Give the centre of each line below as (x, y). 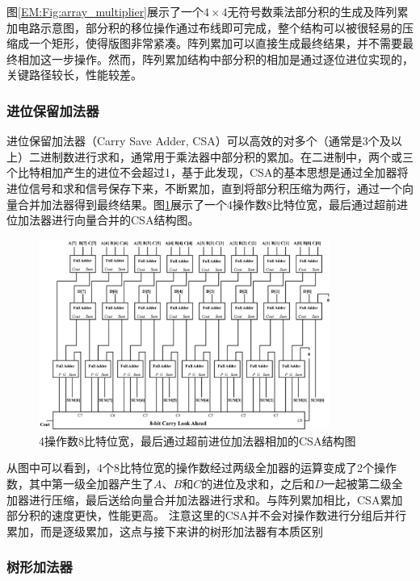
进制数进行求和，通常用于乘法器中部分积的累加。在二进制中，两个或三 (227, 156)
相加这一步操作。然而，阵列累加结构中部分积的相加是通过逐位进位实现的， (215, 59)
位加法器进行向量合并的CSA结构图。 (103, 220)
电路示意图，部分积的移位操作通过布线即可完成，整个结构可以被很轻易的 (210, 27)
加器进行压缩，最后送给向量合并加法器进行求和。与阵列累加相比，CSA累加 (205, 499)
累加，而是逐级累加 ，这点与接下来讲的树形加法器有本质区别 (165, 531)
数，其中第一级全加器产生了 (80, 483)
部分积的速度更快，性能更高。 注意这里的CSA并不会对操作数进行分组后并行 (207, 515)
